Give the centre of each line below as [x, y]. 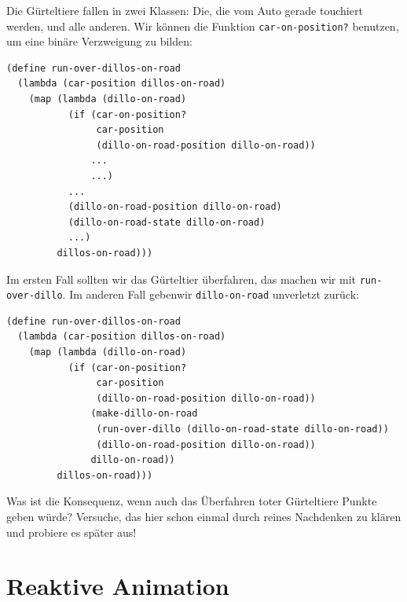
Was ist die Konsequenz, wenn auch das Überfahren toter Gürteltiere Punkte [192, 501]
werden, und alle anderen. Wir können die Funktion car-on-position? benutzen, [203, 26]
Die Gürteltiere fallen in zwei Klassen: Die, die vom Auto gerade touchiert [185, 10]
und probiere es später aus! [71, 532]
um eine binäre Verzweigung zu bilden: [99, 41]
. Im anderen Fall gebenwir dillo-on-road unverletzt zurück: [211, 294]
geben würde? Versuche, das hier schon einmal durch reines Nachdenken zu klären [204, 516]
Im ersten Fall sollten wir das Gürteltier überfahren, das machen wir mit [181, 279]
